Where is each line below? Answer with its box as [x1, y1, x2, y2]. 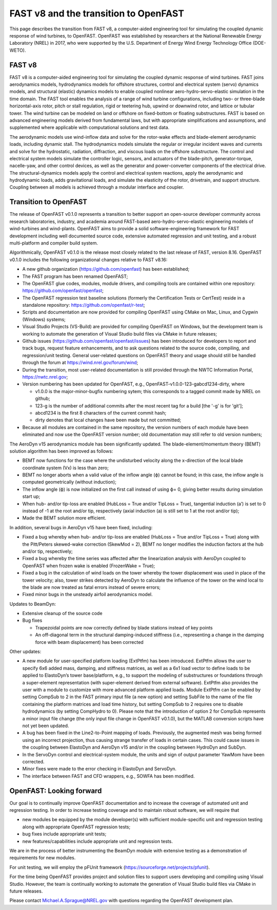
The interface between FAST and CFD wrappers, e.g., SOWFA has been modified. [22, 773, 195, 779]
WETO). [9, 47, 26, 53]
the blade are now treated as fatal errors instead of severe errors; [22, 584, 161, 590]
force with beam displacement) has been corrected [35, 639, 144, 645]
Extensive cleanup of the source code [22, 610, 103, 617]
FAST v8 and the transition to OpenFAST [9, 8, 185, 19]
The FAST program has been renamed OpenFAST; [22, 273, 128, 280]
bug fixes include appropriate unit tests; [22, 831, 107, 837]
